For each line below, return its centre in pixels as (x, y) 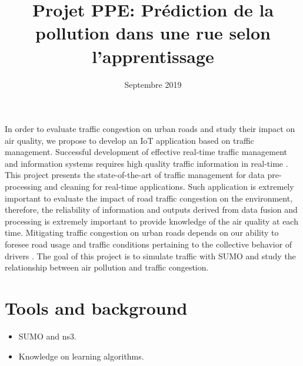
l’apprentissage (153, 56)
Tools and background (96, 308)
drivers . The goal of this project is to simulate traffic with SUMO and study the (150, 255)
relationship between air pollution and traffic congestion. (107, 267)
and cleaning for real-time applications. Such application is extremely (169, 187)
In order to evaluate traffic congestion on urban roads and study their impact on (150, 129)
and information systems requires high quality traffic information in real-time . (146, 163)
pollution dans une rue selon (153, 33)
